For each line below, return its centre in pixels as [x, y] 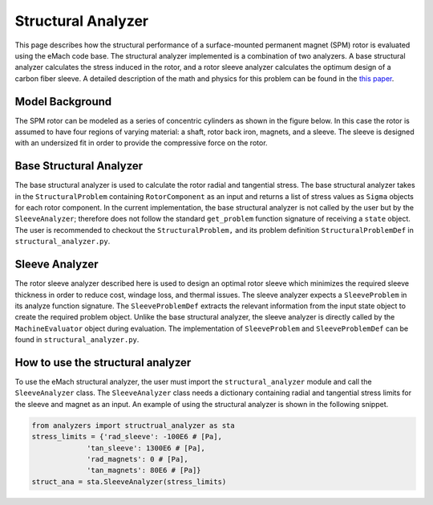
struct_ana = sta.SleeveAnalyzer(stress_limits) [129, 481]
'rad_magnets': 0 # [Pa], [138, 459]
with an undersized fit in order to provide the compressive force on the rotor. [141, 143]
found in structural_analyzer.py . [77, 340]
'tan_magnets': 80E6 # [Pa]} [144, 470]
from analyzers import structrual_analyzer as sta [134, 425]
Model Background [63, 102]
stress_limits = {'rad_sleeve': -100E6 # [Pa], [127, 437]
